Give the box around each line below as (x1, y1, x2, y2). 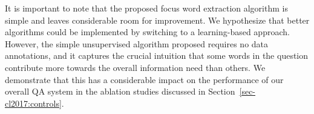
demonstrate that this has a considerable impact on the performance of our (5, 73, 284, 85)
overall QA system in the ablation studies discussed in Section (5, 85, 235, 98)
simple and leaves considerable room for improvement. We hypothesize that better (5, 13, 310, 26)
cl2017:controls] (5, 96, 62, 109)
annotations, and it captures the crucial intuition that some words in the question (5, 49, 309, 62)
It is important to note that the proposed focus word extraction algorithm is (5, 2, 288, 14)
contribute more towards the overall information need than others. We (5, 61, 266, 73)
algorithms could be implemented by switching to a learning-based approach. (5, 25, 290, 38)
